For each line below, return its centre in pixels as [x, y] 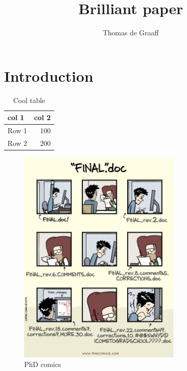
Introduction [49, 75]
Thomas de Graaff [131, 33]
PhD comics [43, 364]
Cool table [29, 100]
